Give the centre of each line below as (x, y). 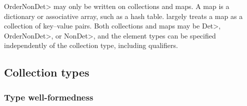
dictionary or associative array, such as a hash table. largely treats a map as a (123, 16)
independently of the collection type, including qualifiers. (91, 45)
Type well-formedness (49, 97)
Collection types (47, 72)
